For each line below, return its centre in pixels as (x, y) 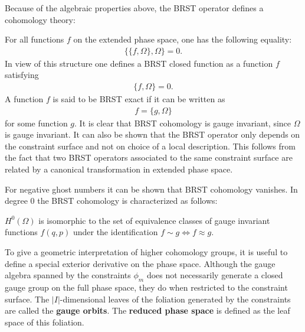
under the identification (115, 232)
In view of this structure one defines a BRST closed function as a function (139, 63)
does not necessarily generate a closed (215, 275)
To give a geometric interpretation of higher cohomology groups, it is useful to (146, 252)
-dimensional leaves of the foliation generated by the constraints (175, 299)
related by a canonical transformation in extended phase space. (119, 169)
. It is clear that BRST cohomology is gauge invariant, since (183, 123)
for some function (36, 123)
